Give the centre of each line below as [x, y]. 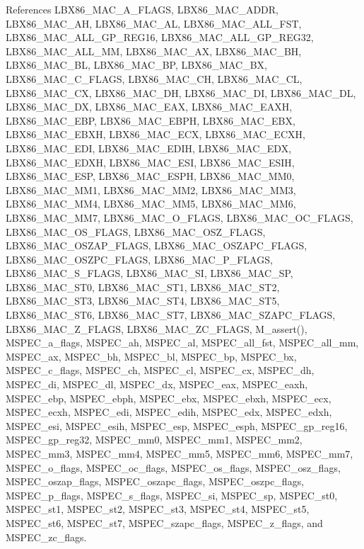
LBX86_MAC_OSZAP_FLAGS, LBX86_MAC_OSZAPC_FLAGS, [157, 245]
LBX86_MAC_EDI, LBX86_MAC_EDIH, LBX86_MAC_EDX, [149, 148]
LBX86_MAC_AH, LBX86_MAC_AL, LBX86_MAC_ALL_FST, [154, 23]
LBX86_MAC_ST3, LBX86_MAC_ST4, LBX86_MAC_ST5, [143, 301]
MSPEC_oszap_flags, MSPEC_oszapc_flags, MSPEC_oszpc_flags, [155, 481]
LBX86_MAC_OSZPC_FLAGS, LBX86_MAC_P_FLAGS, [139, 259]
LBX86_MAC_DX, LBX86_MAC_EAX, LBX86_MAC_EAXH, [149, 107]
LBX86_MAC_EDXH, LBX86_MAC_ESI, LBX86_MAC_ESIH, [150, 162]
